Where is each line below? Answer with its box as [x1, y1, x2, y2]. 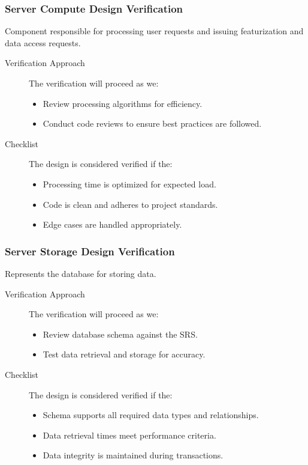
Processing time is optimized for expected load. [43, 177, 216, 190]
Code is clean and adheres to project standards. [43, 198, 218, 210]
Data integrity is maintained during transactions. [43, 449, 224, 461]
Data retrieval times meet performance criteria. [43, 428, 216, 441]
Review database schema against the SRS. [43, 327, 198, 340]
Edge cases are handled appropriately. [43, 218, 182, 231]
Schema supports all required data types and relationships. [43, 409, 259, 421]
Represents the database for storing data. [5, 267, 156, 279]
